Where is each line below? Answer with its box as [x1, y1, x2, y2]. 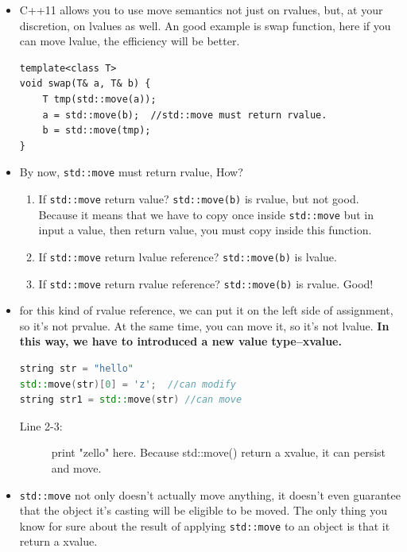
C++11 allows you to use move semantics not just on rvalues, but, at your [19, 2, 383, 17]
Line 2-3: [19, 417, 63, 434]
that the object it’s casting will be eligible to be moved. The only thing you [19, 502, 387, 519]
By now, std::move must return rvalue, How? [19, 164, 243, 180]
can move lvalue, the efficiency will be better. [19, 33, 240, 49]
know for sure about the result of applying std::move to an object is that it [19, 517, 390, 534]
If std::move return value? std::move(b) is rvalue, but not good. [38, 191, 359, 207]
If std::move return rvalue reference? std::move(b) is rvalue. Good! [38, 275, 374, 291]
